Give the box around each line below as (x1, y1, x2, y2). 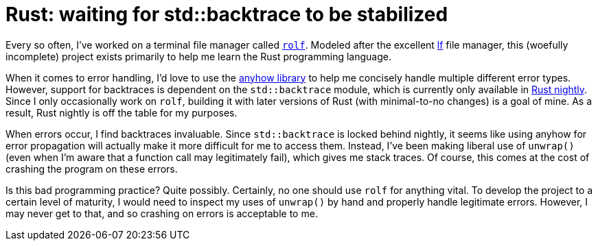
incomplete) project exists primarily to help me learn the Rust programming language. (5, 50, 391, 62)
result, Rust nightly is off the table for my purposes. (5, 106, 238, 119)
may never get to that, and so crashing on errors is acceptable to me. (5, 207, 318, 219)
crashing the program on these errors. (5, 162, 178, 175)
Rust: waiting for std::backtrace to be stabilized (5, 3, 448, 26)
